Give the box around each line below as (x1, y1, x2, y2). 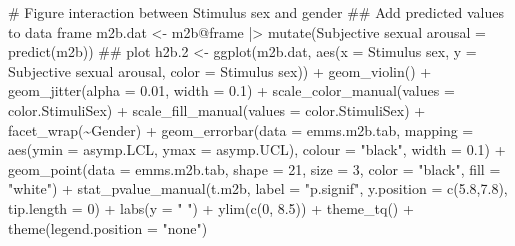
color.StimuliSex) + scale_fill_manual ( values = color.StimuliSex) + (8, 99, 426, 120)
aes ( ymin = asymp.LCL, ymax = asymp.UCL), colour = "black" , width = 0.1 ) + (8, 139, 506, 160)
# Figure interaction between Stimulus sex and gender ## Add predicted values (8, 2, 505, 22)
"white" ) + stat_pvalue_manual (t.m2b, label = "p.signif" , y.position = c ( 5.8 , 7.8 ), (8, 178, 508, 199)
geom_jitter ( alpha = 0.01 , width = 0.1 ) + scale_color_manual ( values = (8, 80, 455, 101)
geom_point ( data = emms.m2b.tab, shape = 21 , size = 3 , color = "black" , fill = (8, 158, 501, 179)
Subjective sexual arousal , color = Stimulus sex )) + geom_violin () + (8, 60, 432, 81)
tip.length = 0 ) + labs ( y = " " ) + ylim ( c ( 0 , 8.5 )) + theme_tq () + (8, 197, 414, 218)
